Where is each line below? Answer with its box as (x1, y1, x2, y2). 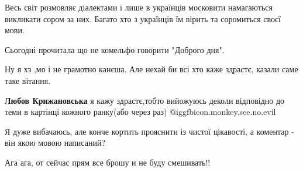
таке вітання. (5, 74, 51, 86)
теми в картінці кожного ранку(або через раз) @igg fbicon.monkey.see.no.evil (5, 106, 276, 118)
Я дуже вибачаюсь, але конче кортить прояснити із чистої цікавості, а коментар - (5, 125, 294, 137)
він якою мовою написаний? (5, 136, 105, 149)
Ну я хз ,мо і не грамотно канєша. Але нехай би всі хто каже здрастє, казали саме (5, 63, 298, 75)
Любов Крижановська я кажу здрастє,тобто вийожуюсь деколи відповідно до (5, 94, 285, 106)
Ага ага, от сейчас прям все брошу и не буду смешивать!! (5, 156, 211, 168)
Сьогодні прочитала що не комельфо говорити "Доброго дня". (5, 43, 225, 55)
